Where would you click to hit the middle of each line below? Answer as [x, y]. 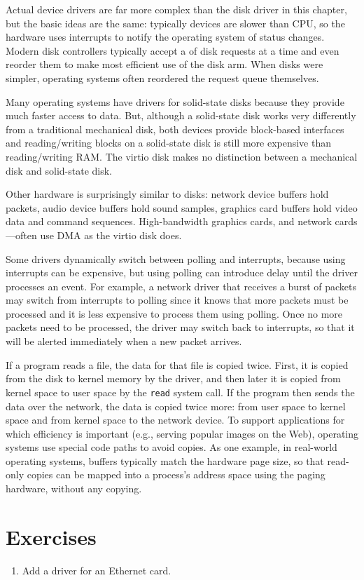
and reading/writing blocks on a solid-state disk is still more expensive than [168, 143]
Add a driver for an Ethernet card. [97, 570]
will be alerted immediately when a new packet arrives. [124, 341]
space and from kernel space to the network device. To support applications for [175, 420]
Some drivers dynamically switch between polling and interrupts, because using [176, 258]
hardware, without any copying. [74, 488]
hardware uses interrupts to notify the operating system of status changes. [165, 37]
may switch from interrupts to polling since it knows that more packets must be [177, 300]
